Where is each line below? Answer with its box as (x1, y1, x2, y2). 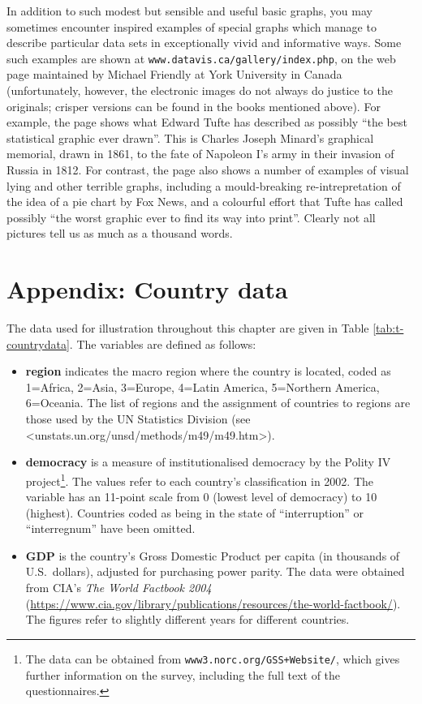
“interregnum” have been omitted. (25, 520, 196, 537)
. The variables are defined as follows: (69, 335, 256, 352)
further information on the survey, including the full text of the (25, 666, 341, 683)
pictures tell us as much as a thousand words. (6, 225, 233, 242)
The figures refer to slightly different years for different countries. (25, 611, 350, 628)
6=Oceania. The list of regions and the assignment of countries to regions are (25, 394, 411, 411)
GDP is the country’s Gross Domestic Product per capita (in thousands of (25, 547, 400, 564)
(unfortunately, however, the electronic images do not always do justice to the (6, 82, 393, 99)
